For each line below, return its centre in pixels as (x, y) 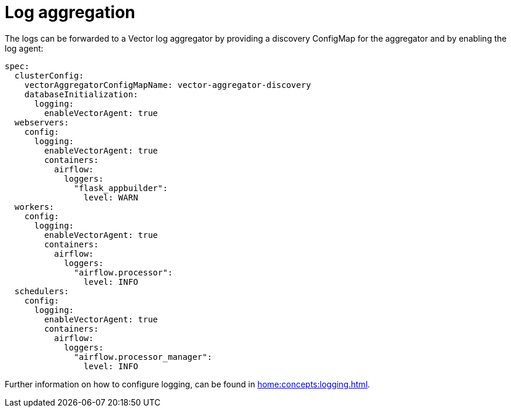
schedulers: (42, 291)
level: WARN (111, 197)
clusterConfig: (49, 75)
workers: (34, 207)
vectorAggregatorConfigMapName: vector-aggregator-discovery (168, 85)
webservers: (42, 122)
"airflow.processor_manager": (143, 357)
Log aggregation (70, 12)
